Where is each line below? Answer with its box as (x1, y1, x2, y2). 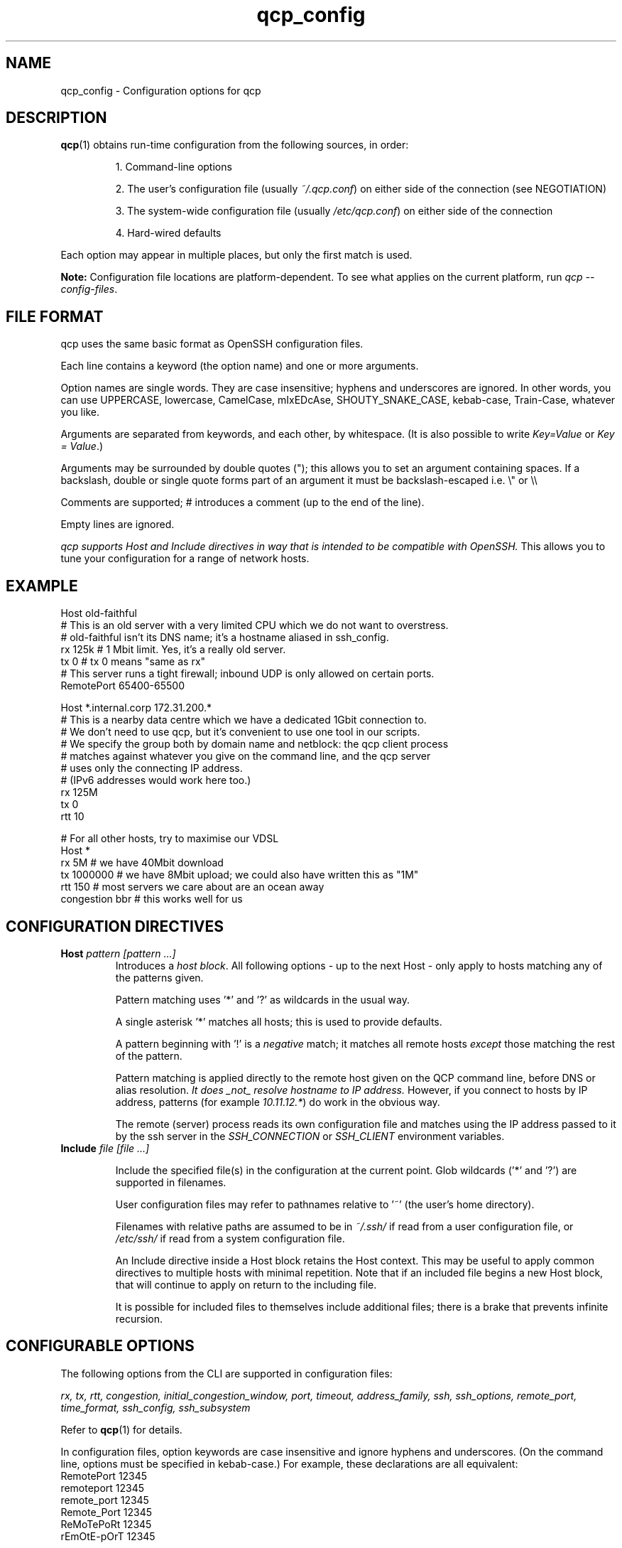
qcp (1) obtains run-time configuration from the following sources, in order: (60, 139, 409, 151)
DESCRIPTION (6, 109, 107, 127)
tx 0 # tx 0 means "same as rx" (60, 655, 206, 668)
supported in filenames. (115, 1176, 227, 1188)
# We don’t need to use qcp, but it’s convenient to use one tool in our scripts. (60, 726, 420, 738)
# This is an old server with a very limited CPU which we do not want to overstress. (60, 619, 449, 632)
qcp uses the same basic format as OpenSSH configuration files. (60, 338, 364, 350)
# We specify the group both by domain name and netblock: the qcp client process (60, 738, 449, 751)
